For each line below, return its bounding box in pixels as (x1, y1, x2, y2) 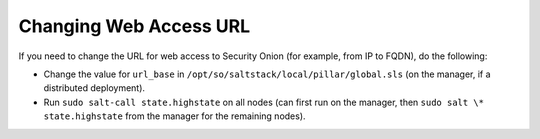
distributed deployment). (43, 82, 145, 94)
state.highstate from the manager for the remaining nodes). (43, 110, 306, 122)
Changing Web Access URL (18, 15, 251, 37)
